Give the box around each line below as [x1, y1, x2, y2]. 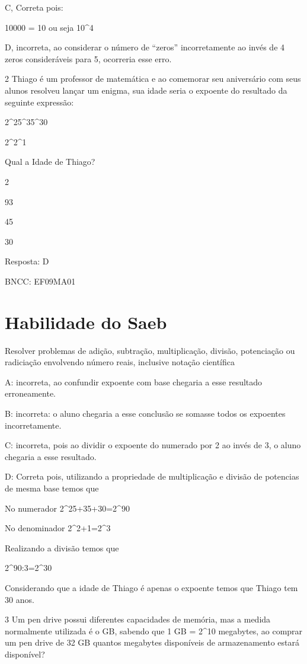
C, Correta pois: [5, 1, 63, 13]
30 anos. [5, 593, 34, 605]
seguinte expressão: [5, 95, 74, 108]
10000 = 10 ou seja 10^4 [5, 21, 94, 33]
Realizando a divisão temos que [5, 541, 119, 554]
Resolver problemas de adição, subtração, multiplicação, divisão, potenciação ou [5, 344, 295, 356]
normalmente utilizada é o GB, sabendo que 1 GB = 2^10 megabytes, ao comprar [5, 624, 303, 637]
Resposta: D [5, 255, 49, 267]
